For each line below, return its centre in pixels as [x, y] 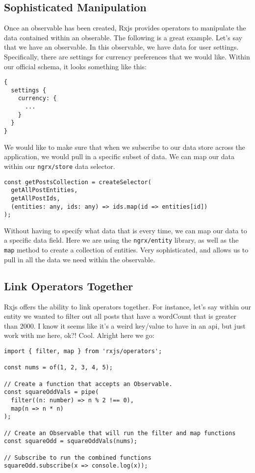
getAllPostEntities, [44, 190]
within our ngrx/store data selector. [60, 166]
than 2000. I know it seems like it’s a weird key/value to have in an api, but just [125, 325]
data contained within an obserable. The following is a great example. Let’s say [123, 37]
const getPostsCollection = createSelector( [78, 182]
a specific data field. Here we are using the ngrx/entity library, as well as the [121, 240]
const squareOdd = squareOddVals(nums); [71, 441]
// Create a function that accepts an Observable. [88, 384]
